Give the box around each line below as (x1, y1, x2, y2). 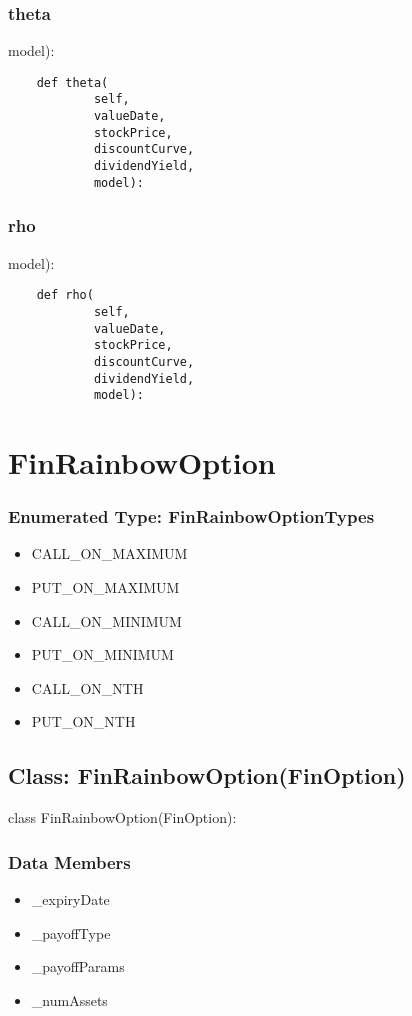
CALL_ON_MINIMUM (31, 610, 182, 631)
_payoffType (31, 922, 111, 943)
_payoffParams (31, 956, 125, 977)
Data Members (8, 849, 131, 874)
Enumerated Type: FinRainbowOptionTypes (8, 504, 375, 529)
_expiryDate (31, 888, 110, 909)
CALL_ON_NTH (31, 677, 144, 698)
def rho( (36, 288, 94, 303)
